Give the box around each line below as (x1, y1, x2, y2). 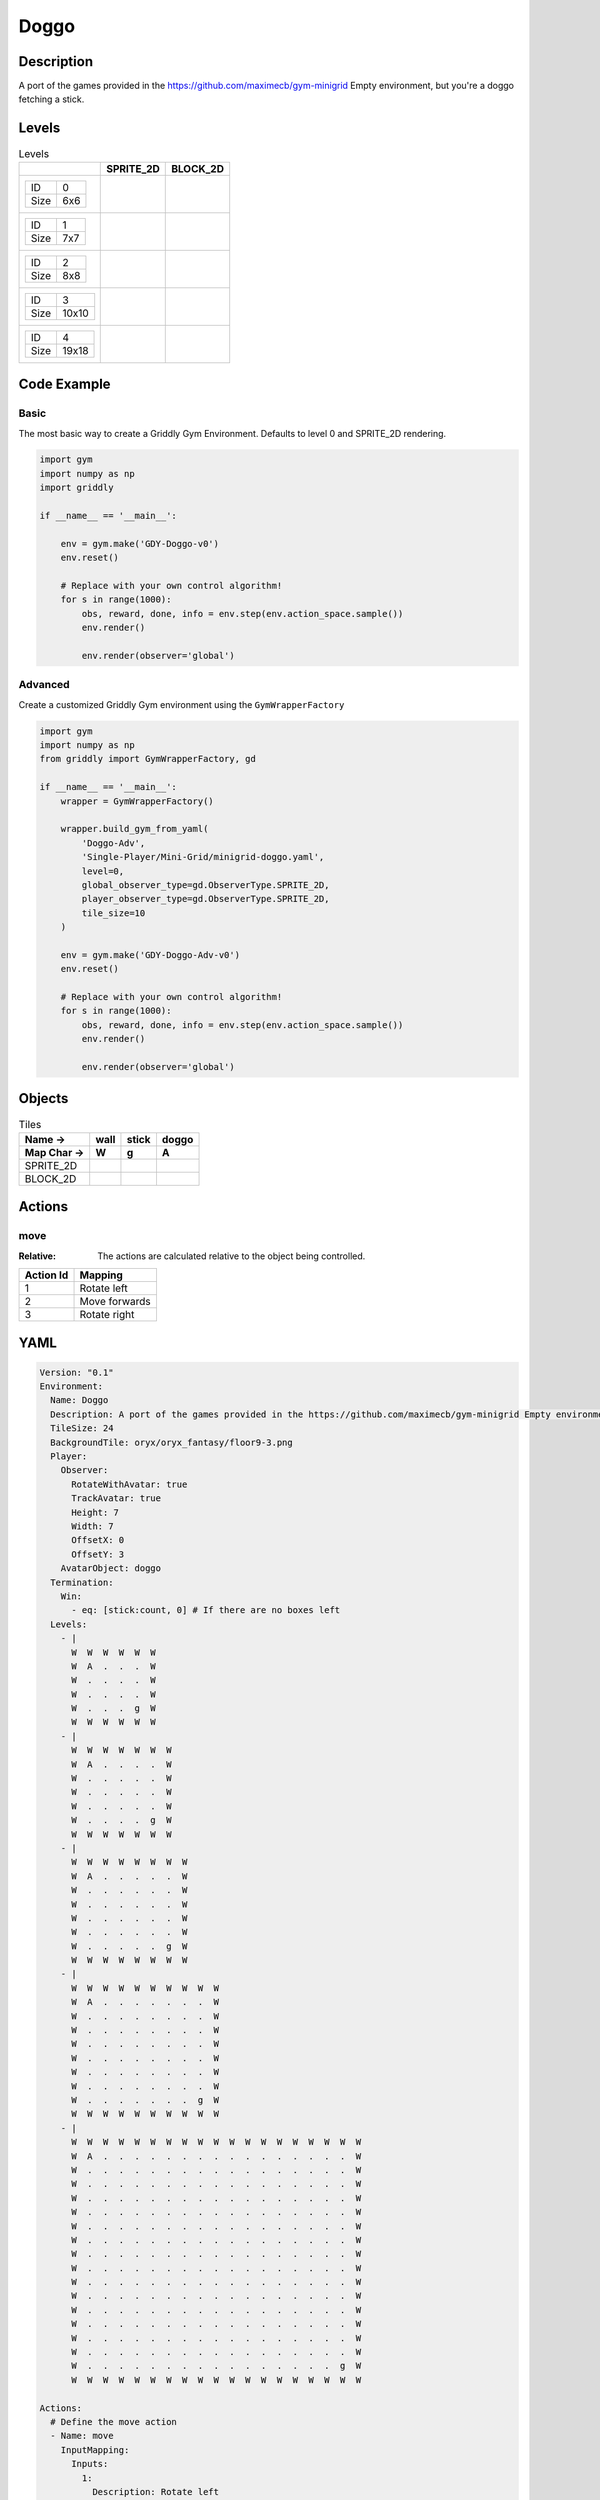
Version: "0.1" (39, 1366, 114, 1378)
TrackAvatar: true (71, 1493, 162, 1504)
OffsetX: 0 (71, 1535, 125, 1546)
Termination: (50, 1576, 114, 1588)
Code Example (18, 376, 111, 393)
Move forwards (79, 1295, 152, 1309)
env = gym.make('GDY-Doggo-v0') (60, 538, 220, 549)
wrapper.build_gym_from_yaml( (60, 823, 209, 835)
